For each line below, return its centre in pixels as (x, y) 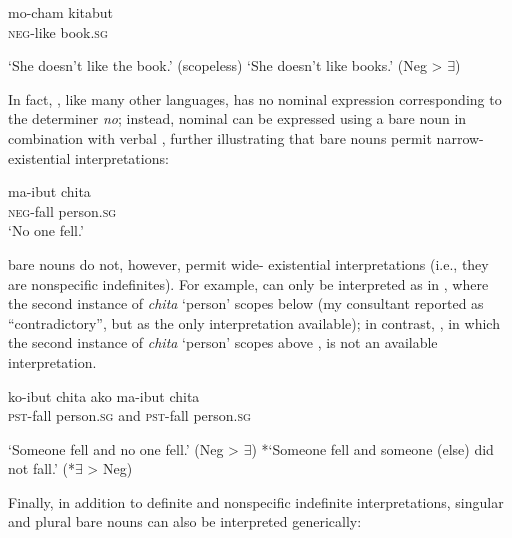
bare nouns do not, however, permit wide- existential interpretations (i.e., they (248, 263)
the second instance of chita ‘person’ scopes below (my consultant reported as (246, 303)
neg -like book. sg (58, 31)
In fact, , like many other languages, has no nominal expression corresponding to (255, 98)
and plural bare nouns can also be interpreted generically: (185, 521)
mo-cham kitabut (60, 12)
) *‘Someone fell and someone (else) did (372, 448)
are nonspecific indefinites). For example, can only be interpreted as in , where (248, 283)
